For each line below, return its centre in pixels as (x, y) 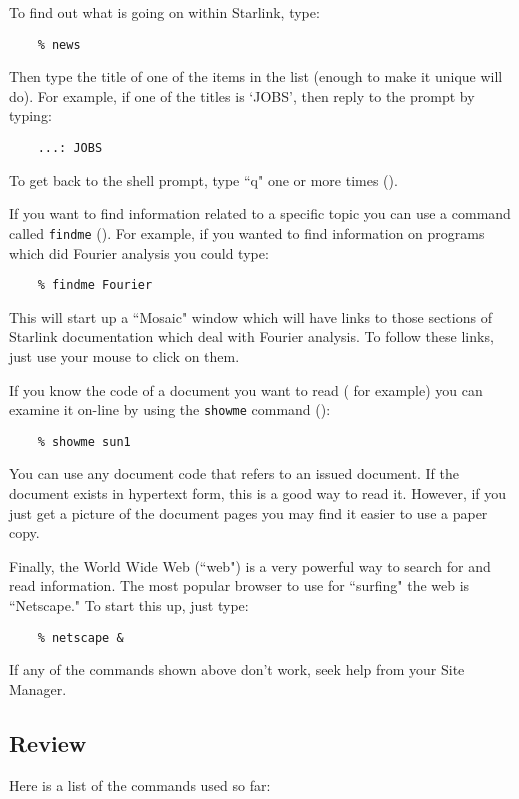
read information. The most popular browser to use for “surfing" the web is (239, 585)
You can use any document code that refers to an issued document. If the (234, 473)
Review (48, 742)
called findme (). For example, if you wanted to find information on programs (247, 232)
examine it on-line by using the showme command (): (170, 409)
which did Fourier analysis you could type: (139, 252)
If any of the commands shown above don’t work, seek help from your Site (237, 669)
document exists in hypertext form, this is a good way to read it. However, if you (258, 493)
